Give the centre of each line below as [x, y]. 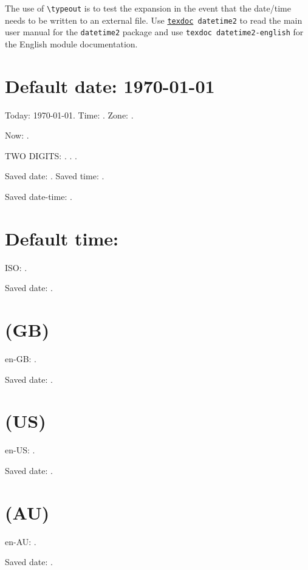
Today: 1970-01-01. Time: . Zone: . [69, 115]
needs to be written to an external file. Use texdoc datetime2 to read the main [154, 20]
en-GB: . [21, 359]
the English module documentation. [71, 43]
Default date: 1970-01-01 [110, 85]
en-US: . [20, 450]
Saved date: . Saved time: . [55, 176]
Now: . [17, 135]
